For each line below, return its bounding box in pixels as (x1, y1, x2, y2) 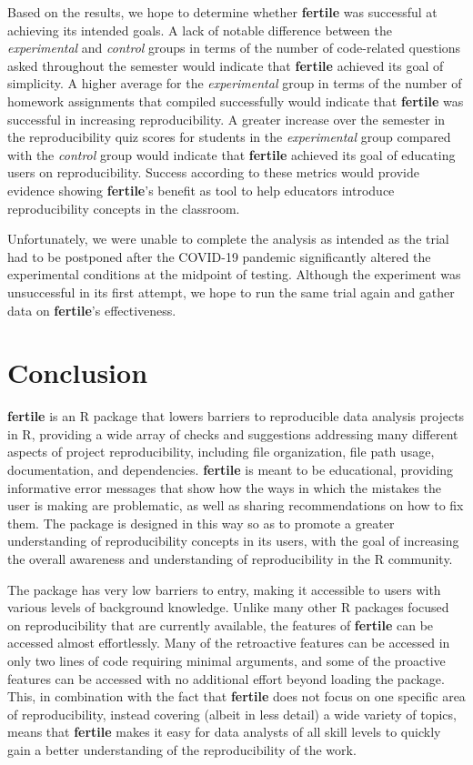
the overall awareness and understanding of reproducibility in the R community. (7, 549, 453, 568)
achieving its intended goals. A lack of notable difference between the (7, 20, 392, 39)
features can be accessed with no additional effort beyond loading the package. (7, 669, 445, 688)
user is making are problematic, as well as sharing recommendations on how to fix (7, 496, 464, 515)
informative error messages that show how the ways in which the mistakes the (7, 478, 442, 497)
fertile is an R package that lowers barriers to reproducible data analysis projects (7, 407, 465, 426)
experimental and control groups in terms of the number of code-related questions (7, 38, 461, 57)
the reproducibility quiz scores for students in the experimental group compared (7, 127, 451, 146)
